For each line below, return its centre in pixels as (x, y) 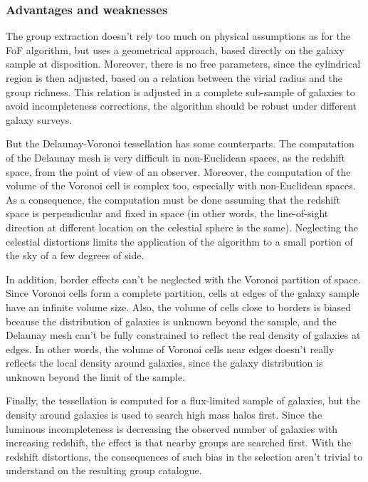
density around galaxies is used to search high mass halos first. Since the (164, 415)
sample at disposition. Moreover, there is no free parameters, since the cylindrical (183, 64)
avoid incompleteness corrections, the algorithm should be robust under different (181, 106)
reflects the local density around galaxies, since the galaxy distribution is (164, 363)
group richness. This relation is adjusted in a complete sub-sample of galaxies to (180, 91)
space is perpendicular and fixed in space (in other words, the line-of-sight (167, 213)
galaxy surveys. (39, 119)
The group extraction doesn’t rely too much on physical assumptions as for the (178, 36)
